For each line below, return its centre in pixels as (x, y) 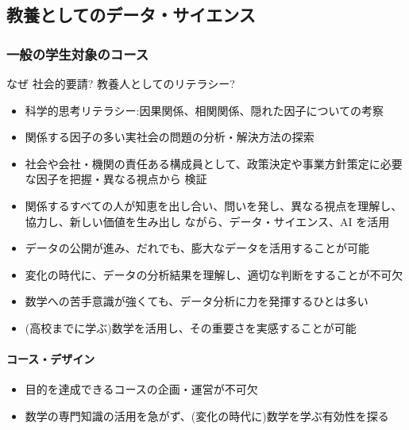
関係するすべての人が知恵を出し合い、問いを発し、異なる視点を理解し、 (214, 205)
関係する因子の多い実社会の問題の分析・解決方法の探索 (170, 137)
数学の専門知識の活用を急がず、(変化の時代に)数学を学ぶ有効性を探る (207, 415)
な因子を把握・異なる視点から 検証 (116, 179)
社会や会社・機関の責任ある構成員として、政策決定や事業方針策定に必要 (214, 163)
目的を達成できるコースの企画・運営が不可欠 (141, 389)
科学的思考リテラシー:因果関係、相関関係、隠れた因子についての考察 (204, 110)
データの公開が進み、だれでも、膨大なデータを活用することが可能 (197, 248)
